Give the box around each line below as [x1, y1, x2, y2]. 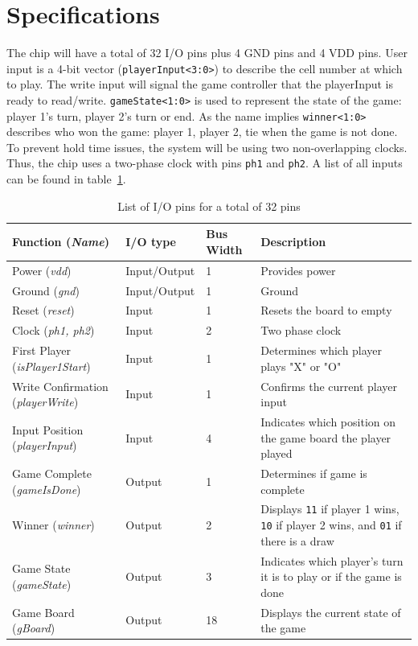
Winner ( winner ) [12, 516, 95, 533]
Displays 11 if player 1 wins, [260, 500, 400, 517]
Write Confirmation [12, 377, 109, 394]
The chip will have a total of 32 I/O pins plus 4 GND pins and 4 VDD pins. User [6, 44, 408, 61]
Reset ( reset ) [12, 302, 75, 319]
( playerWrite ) [12, 393, 79, 410]
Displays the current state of [260, 603, 401, 620]
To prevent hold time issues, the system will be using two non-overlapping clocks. [6, 138, 408, 155]
